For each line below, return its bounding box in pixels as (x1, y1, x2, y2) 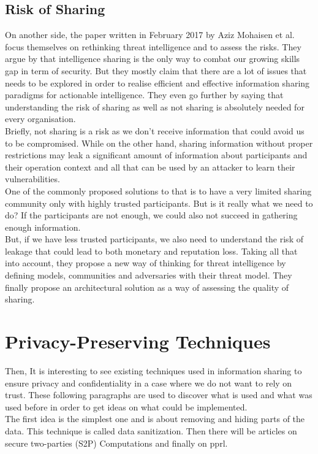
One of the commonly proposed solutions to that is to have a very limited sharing (5, 184, 312, 197)
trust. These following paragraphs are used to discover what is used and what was (5, 388, 312, 401)
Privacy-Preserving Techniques (5, 329, 271, 354)
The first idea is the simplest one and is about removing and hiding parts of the (5, 412, 305, 425)
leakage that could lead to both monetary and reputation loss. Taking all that (5, 244, 298, 257)
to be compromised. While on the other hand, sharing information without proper (5, 136, 313, 149)
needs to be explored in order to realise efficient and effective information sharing (5, 76, 310, 89)
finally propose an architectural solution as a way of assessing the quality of (5, 280, 289, 293)
